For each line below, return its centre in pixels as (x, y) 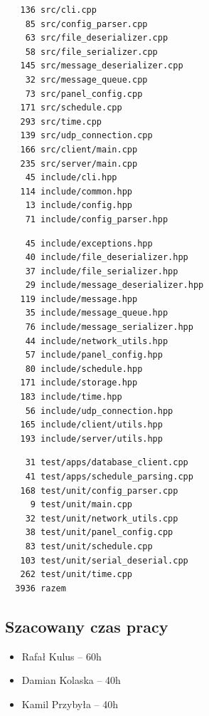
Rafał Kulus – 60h (61, 656)
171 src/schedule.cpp (71, 108)
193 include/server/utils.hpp (91, 439)
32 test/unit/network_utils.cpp (102, 518)
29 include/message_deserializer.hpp (114, 285)
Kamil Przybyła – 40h (70, 704)
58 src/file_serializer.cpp (91, 52)
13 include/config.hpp (79, 206)
